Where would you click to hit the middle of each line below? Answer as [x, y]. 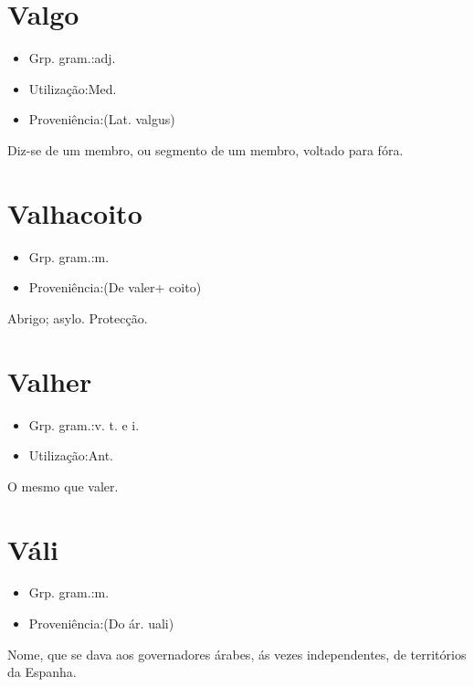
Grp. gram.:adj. [72, 58]
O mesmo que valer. [63, 486]
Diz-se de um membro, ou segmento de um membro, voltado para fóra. [205, 149]
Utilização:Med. [73, 88]
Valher [50, 380]
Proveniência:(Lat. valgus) [102, 119]
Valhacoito [75, 212]
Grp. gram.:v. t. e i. [84, 424]
